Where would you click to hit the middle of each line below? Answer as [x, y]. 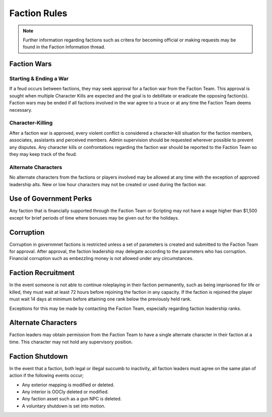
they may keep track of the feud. [43, 154]
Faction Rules [38, 13]
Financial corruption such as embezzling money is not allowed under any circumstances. [101, 258]
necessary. [21, 110]
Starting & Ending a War [39, 79]
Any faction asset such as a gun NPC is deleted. [72, 399]
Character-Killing [31, 123]
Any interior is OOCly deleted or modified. [65, 392]
